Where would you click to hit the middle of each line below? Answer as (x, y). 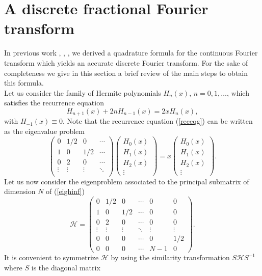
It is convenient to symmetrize (51, 257)
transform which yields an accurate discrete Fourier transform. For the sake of (126, 62)
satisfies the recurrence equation (54, 103)
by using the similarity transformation (170, 257)
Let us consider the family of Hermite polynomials (83, 92)
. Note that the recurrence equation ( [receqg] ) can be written (158, 121)
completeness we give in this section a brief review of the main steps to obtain (126, 73)
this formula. (24, 83)
